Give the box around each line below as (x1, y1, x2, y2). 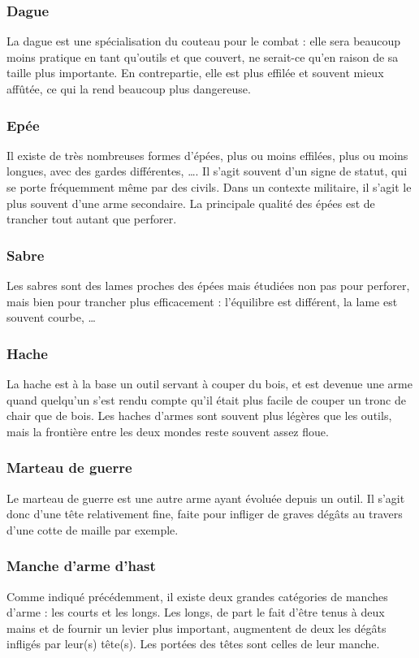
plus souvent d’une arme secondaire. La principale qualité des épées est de (6, 194, 375, 211)
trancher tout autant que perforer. (6, 210, 177, 227)
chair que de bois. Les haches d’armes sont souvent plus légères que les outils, (6, 407, 392, 424)
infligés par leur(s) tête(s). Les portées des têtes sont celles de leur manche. (6, 635, 380, 652)
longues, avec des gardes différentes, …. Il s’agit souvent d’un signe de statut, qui (6, 162, 408, 180)
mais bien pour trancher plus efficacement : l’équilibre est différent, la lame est (6, 292, 398, 310)
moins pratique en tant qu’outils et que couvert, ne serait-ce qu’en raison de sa (6, 48, 399, 65)
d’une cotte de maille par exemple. (6, 521, 179, 538)
